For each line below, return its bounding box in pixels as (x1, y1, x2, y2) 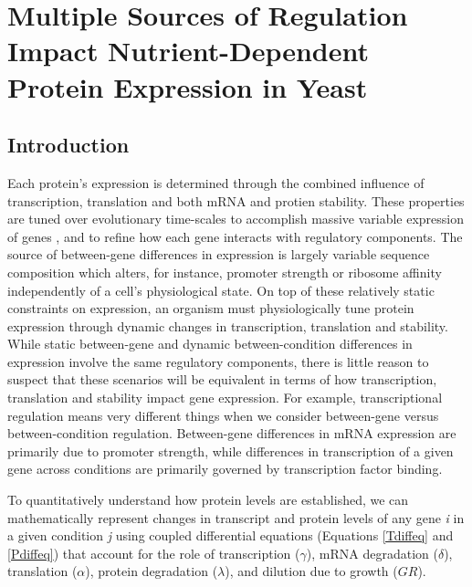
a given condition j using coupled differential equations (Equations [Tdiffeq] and (7, 526, 454, 545)
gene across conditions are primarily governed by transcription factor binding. (7, 459, 443, 478)
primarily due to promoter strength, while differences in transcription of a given (7, 441, 454, 460)
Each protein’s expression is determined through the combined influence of (7, 173, 425, 192)
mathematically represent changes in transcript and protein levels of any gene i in (7, 508, 465, 527)
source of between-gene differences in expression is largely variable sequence (7, 245, 430, 264)
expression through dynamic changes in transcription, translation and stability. (7, 316, 448, 335)
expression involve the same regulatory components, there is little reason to (7, 351, 429, 371)
